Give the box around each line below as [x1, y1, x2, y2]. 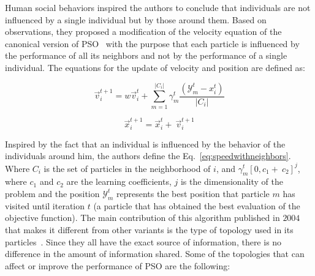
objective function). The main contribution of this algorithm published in [5, 211, 280, 224]
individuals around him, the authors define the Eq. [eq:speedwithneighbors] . [5, 149, 291, 162]
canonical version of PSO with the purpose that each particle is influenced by [5, 37, 300, 50]
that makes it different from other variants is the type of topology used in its [5, 223, 294, 236]
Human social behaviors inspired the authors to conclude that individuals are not [5, 1, 311, 13]
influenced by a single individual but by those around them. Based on [5, 13, 267, 26]
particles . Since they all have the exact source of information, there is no [5, 235, 282, 248]
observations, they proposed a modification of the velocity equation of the [5, 25, 282, 38]
